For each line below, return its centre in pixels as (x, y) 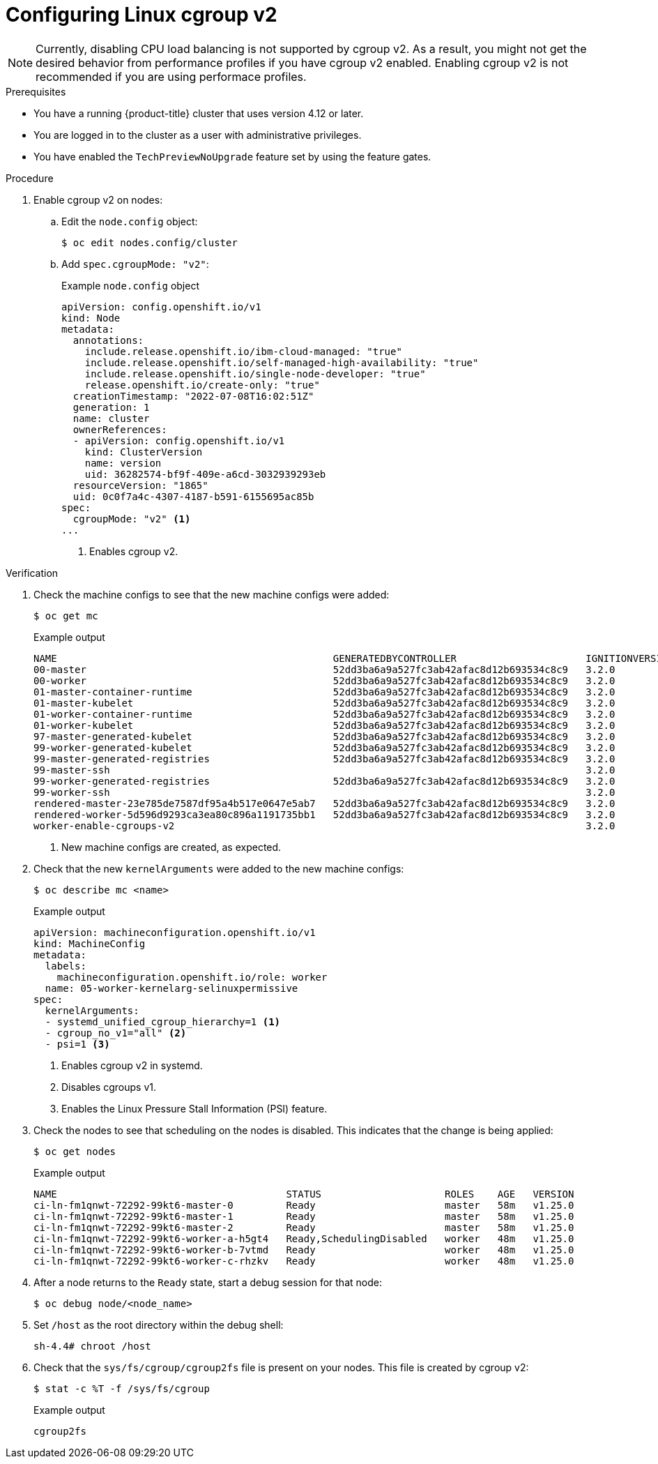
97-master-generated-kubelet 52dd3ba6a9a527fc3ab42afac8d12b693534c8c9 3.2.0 (324, 736)
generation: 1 (111, 407)
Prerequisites (36, 91)
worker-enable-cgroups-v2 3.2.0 (324, 825)
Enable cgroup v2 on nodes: (98, 199)
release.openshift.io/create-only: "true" (202, 385)
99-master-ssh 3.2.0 (324, 770)
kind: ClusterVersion (144, 452)
